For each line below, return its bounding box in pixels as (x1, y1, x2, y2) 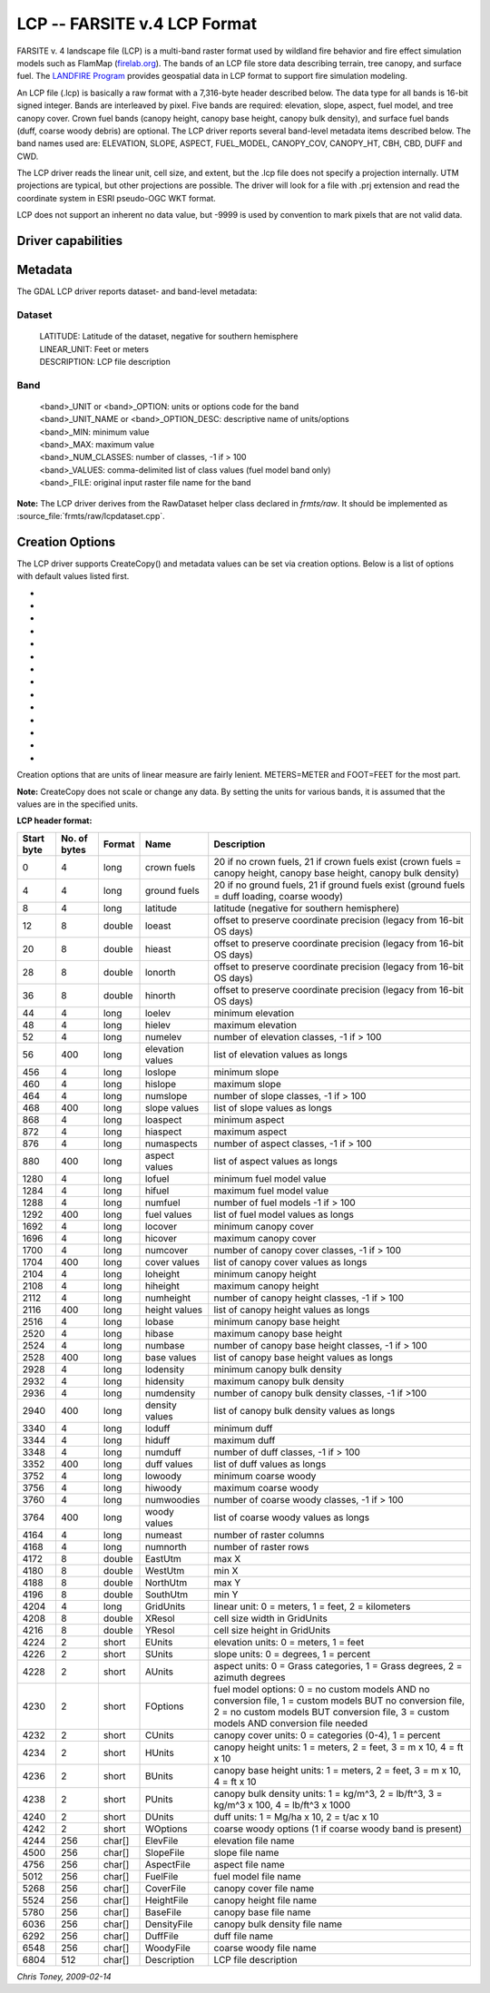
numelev (144, 1030, 182, 1043)
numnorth (144, 1540, 187, 1553)
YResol (144, 1624, 176, 1636)
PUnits (144, 1792, 173, 1805)
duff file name (213, 1929, 274, 1942)
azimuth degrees (213, 1671, 286, 1684)
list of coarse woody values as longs (213, 1511, 370, 1524)
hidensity (144, 1375, 185, 1388)
